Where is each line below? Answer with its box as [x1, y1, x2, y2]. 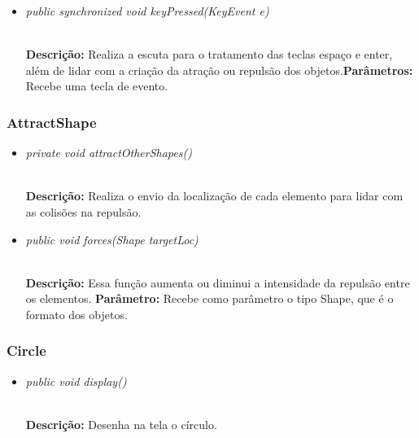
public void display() [25, 372, 127, 389]
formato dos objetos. [25, 305, 128, 322]
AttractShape [7, 112, 97, 132]
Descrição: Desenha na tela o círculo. [25, 415, 217, 432]
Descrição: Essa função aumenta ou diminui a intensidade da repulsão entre [25, 274, 410, 291]
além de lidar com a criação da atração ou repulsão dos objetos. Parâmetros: [25, 61, 413, 78]
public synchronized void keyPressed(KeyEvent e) [25, 2, 269, 19]
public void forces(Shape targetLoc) [25, 230, 199, 247]
